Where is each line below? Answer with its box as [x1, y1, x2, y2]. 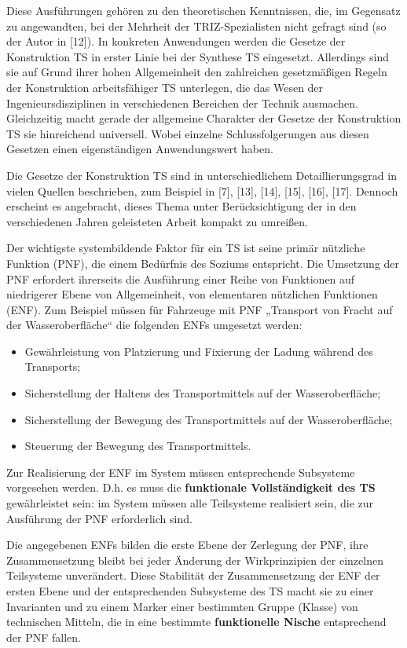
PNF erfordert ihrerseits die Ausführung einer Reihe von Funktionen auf [6, 270, 355, 287]
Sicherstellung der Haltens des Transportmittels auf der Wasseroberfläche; [24, 385, 381, 401]
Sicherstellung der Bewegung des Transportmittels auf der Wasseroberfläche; [24, 411, 393, 427]
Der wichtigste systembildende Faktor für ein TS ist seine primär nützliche [6, 240, 365, 256]
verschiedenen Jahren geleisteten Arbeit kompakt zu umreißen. [6, 213, 308, 229]
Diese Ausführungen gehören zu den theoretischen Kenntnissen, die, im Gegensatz [6, 2, 401, 18]
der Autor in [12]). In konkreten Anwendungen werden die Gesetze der [6, 33, 346, 49]
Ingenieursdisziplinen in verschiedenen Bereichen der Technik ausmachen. [6, 94, 358, 111]
